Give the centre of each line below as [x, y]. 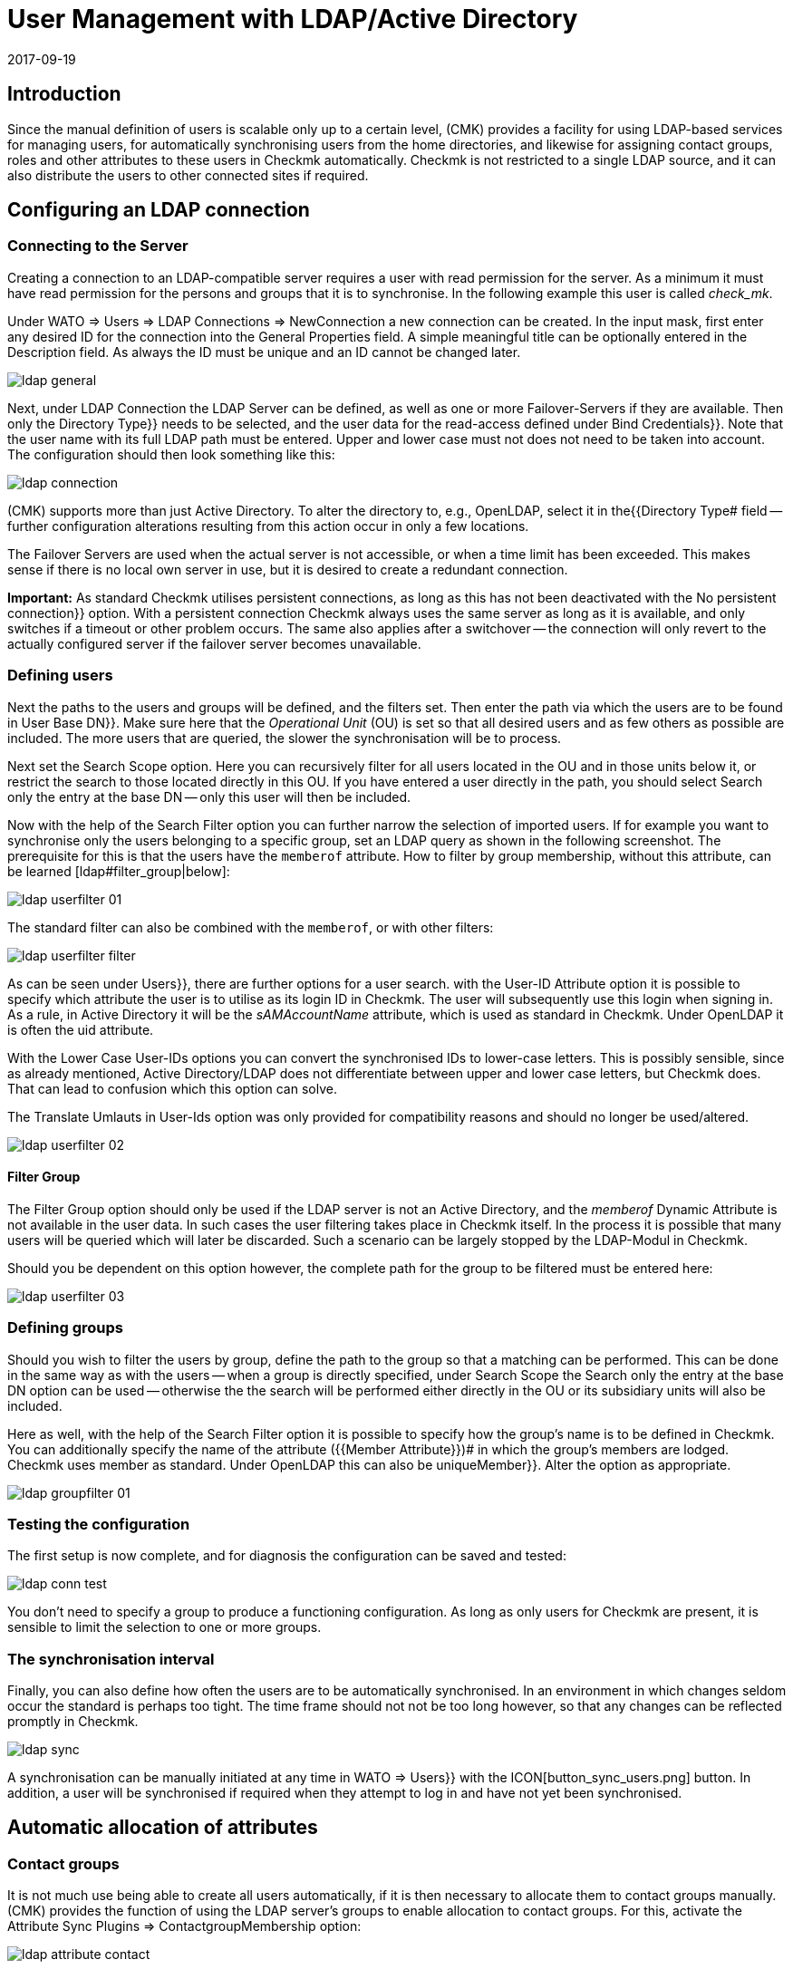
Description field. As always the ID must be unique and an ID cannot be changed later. [264, 352]
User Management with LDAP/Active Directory [293, 19]
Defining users [60, 676]
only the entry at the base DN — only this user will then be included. [209, 796]
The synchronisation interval [111, 1659]
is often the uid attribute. [81, 1029]
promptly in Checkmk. [73, 1722]
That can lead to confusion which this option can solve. [172, 1088]
